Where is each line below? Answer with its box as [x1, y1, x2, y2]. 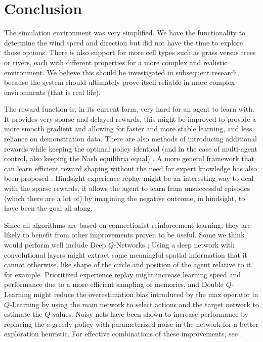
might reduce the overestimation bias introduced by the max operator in [33, 288, 258, 299]
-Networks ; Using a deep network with [114, 239, 235, 250]
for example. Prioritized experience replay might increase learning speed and [4, 269, 241, 279]
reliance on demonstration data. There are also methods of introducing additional [4, 133, 257, 144]
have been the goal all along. [4, 203, 93, 213]
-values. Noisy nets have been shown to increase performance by [50, 309, 248, 319]
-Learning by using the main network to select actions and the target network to [10, 299, 259, 309]
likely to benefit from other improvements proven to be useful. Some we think [4, 229, 245, 240]
